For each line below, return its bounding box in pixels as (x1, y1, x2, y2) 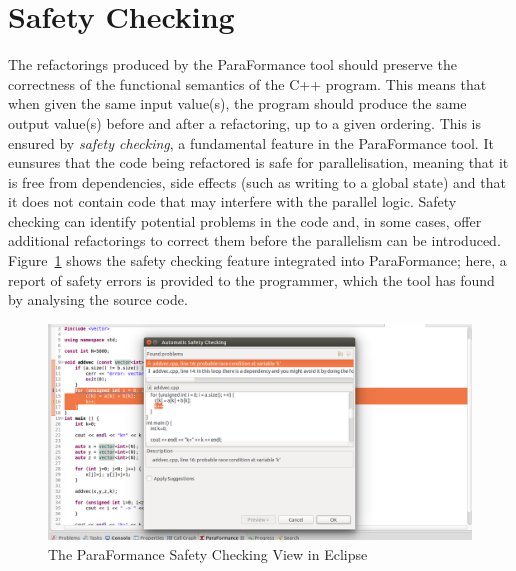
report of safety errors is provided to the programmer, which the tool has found (8, 269, 495, 290)
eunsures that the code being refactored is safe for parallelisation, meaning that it (8, 152, 509, 173)
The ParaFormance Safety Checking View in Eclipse (48, 543, 368, 564)
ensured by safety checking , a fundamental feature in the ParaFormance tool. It (8, 132, 494, 153)
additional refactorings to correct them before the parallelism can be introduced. (8, 230, 501, 251)
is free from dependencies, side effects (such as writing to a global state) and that (8, 171, 506, 192)
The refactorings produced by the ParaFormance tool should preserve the (8, 54, 457, 75)
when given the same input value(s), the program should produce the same (8, 93, 467, 114)
